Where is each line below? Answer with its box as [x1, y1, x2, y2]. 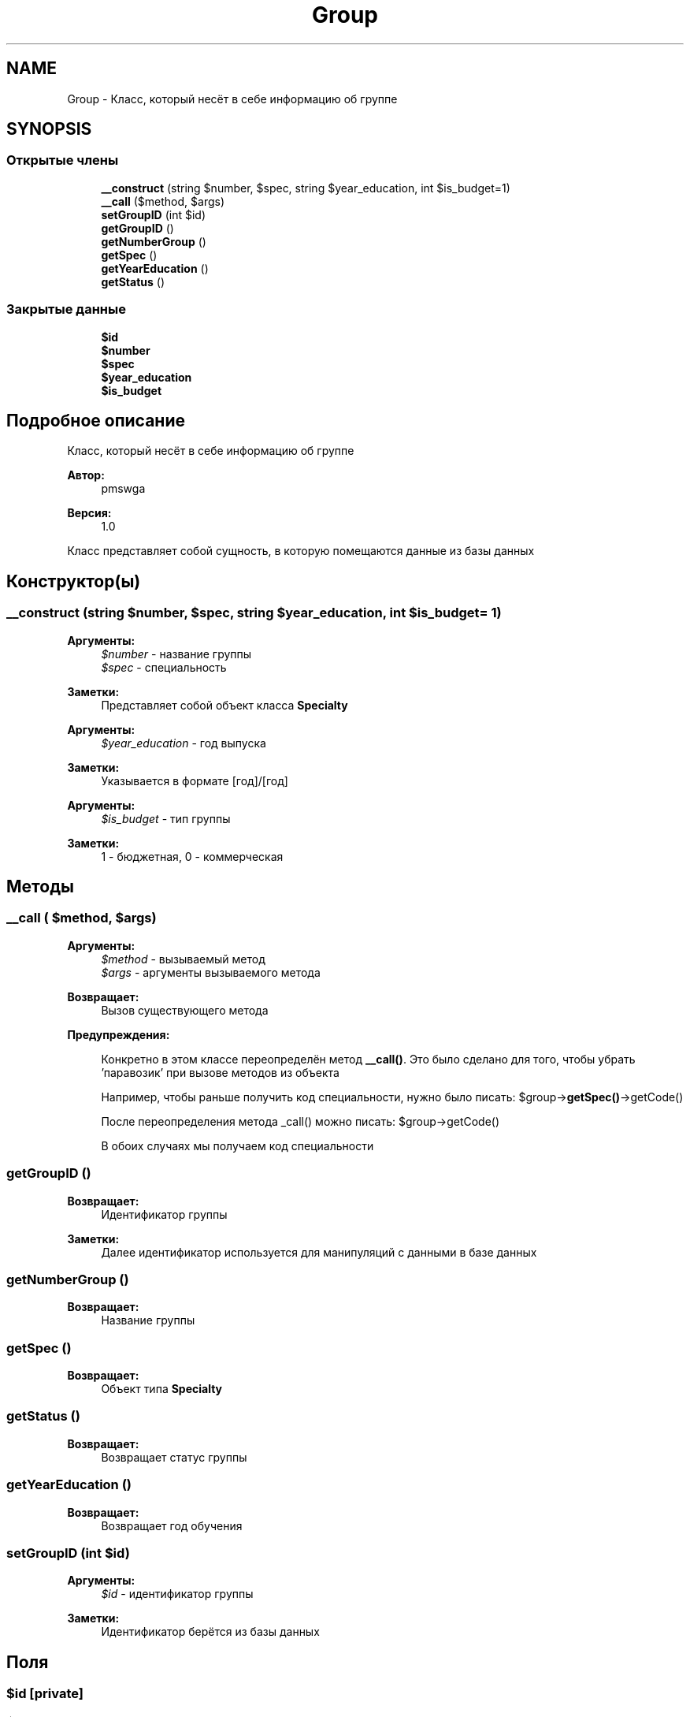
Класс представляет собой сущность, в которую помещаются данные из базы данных [67, 544, 535, 558]
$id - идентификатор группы [101, 1587, 254, 1601]
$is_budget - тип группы [101, 811, 231, 825]
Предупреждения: [67, 1027, 170, 1041]
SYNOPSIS [6, 119, 92, 140]
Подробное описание [6, 410, 185, 430]
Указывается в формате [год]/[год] [101, 773, 288, 788]
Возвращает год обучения [101, 1518, 243, 1533]
